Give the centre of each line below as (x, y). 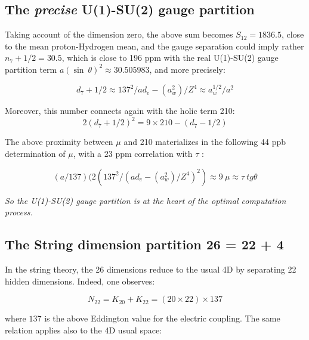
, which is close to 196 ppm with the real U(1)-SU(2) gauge (170, 58)
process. (19, 212)
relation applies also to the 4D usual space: (84, 330)
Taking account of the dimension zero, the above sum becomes (119, 34)
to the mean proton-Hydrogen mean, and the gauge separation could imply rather (154, 46)
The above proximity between (59, 142)
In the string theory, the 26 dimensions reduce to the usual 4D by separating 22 (151, 269)
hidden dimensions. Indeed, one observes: (80, 281)
